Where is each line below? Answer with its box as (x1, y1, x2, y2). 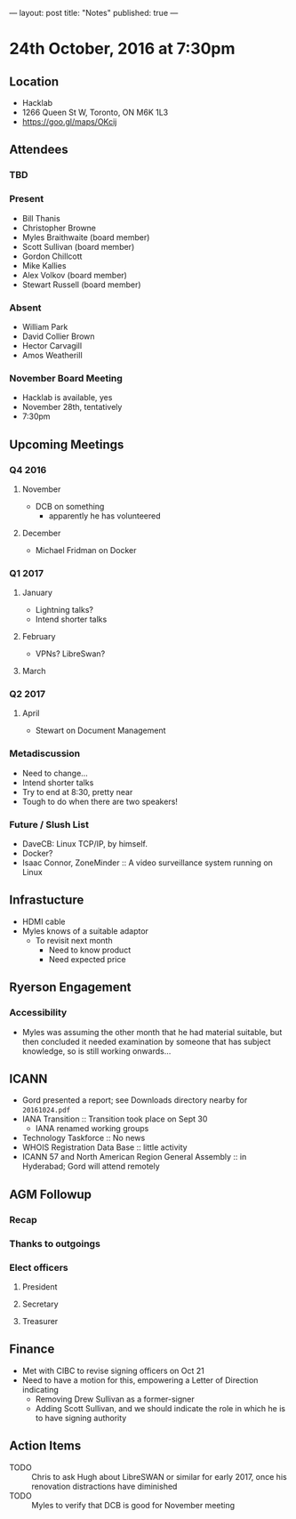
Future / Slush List (9, 818, 89, 831)
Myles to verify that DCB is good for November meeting (31, 1499, 236, 1510)
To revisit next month (35, 935, 113, 945)
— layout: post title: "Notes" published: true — (9, 8, 179, 18)
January (21, 587, 53, 599)
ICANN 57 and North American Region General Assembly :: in (21, 1152, 247, 1162)
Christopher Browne (21, 222, 96, 233)
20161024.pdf (21, 1106, 71, 1115)
